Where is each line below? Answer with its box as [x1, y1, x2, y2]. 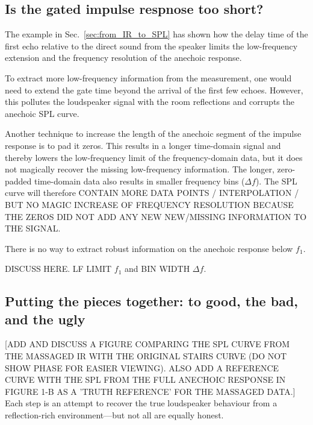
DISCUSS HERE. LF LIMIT [5, 262, 112, 275]
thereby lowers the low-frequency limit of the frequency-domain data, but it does [5, 151, 303, 163]
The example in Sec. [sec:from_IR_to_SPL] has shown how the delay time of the [5, 28, 308, 40]
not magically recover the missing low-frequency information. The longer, [5, 163, 274, 175]
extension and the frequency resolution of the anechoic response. [5, 51, 242, 64]
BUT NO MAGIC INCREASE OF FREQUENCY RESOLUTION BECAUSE [5, 198, 294, 210]
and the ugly [5, 309, 85, 328]
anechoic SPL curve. [5, 107, 79, 119]
